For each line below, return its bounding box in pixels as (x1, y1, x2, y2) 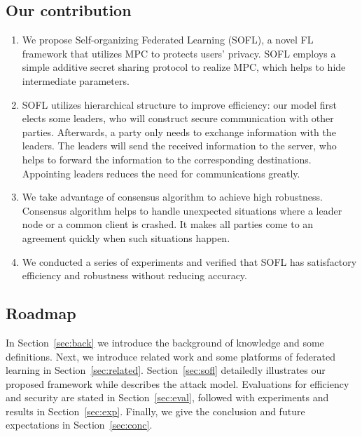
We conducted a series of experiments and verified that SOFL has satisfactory (22, 254, 357, 269)
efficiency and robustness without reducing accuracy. (22, 268, 247, 283)
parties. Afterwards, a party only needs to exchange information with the (22, 124, 336, 139)
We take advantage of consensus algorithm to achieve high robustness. (22, 189, 323, 204)
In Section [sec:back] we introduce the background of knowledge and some (6, 335, 324, 349)
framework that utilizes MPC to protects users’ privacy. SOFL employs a (22, 46, 336, 60)
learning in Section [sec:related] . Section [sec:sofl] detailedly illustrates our (6, 363, 326, 377)
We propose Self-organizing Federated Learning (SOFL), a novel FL (22, 32, 314, 47)
